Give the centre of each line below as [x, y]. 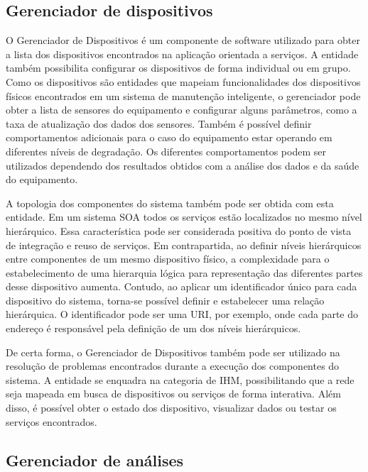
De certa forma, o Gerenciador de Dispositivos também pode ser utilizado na [173, 352]
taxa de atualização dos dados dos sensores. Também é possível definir [159, 123]
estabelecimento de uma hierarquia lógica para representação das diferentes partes [184, 272]
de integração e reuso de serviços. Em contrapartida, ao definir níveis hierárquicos [184, 245]
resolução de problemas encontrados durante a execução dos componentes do [173, 366]
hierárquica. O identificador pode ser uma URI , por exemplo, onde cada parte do [182, 314]
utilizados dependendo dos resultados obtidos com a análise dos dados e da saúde [183, 165]
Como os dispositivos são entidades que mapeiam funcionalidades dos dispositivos [183, 81]
